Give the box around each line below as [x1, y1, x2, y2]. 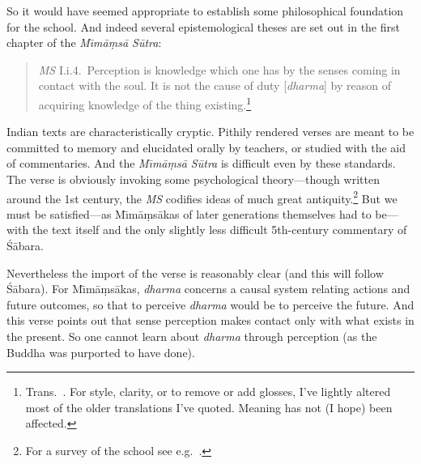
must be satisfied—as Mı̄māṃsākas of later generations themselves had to [6, 205, 372, 222]
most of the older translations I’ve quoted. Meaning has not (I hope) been [25, 398, 393, 415]
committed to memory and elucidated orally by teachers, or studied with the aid [6, 138, 406, 155]
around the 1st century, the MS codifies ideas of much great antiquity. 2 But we [6, 187, 398, 206]
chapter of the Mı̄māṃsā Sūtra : [6, 34, 162, 51]
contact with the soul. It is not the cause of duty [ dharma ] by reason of [38, 77, 391, 94]
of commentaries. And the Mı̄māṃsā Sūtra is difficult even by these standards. [6, 155, 396, 172]
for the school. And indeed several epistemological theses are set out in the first [6, 18, 400, 35]
